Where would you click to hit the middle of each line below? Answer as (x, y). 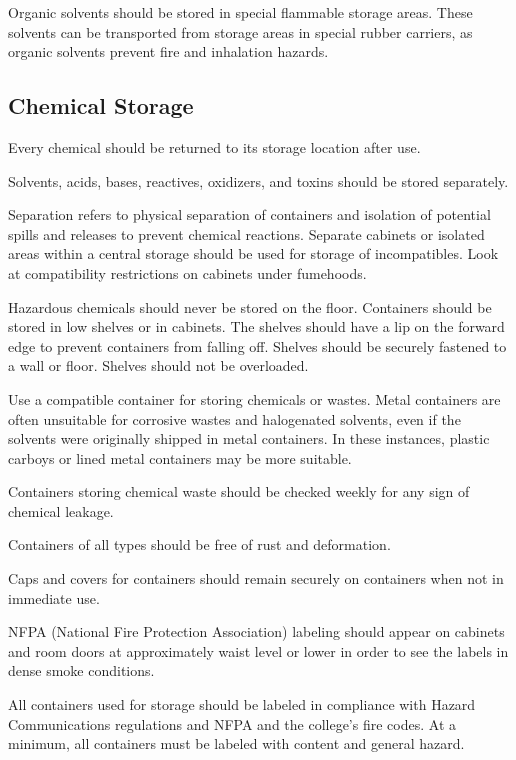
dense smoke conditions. (81, 670)
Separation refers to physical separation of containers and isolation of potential (249, 214)
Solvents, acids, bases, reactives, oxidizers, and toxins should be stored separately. (258, 180)
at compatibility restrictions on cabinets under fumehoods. (187, 272)
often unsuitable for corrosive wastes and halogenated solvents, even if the (234, 418)
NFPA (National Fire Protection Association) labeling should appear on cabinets (256, 631)
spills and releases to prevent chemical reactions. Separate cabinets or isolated (246, 233)
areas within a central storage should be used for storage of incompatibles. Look (253, 253)
